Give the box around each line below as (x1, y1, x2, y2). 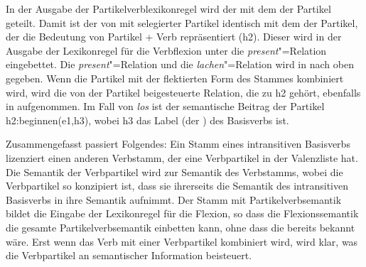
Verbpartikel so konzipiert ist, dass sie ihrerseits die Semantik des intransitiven (6, 178, 348, 193)
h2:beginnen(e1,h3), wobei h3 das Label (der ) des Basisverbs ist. (6, 112, 289, 127)
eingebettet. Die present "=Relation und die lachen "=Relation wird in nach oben (6, 57, 354, 72)
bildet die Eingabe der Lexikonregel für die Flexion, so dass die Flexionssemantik (6, 206, 359, 221)
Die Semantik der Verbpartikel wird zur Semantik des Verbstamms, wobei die (6, 164, 343, 179)
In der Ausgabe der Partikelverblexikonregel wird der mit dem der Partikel (6, 1, 331, 16)
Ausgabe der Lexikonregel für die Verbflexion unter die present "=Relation (6, 43, 327, 58)
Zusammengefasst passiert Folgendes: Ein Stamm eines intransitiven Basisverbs (6, 136, 350, 151)
